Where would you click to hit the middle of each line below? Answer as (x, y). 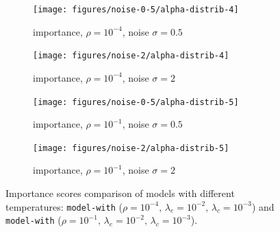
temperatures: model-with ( (64, 206)
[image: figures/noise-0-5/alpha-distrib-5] (136, 102)
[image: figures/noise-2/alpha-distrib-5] (131, 148)
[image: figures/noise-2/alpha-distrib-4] (131, 56)
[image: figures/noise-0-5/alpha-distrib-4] (136, 10)
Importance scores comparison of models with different (120, 193)
